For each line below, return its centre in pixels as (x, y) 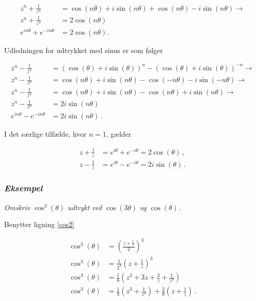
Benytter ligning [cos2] (39, 224)
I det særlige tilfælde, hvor (45, 134)
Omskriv (17, 207)
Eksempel (23, 188)
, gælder (119, 134)
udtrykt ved (85, 207)
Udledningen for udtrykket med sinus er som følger (84, 50)
